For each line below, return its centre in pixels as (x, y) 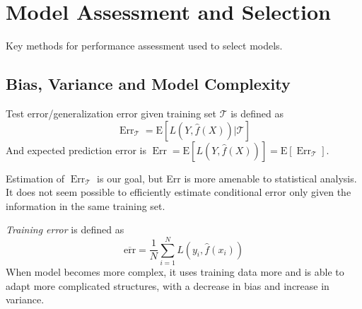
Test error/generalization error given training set (111, 113)
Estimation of (35, 178)
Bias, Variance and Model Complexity (148, 84)
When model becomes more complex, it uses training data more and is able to (175, 272)
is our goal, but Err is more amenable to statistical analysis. (227, 178)
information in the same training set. (86, 205)
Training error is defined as (65, 229)
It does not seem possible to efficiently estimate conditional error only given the (179, 192)
